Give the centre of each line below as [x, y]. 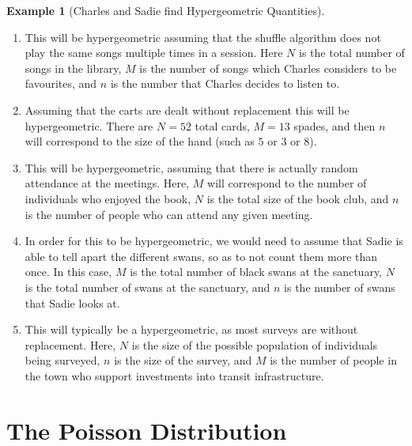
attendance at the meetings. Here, [107, 183]
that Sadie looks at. [72, 302]
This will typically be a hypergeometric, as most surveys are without [191, 329]
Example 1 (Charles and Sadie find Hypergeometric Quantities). [166, 10]
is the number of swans [340, 287]
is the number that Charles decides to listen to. [225, 83]
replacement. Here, [70, 344]
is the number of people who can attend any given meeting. [169, 214]
